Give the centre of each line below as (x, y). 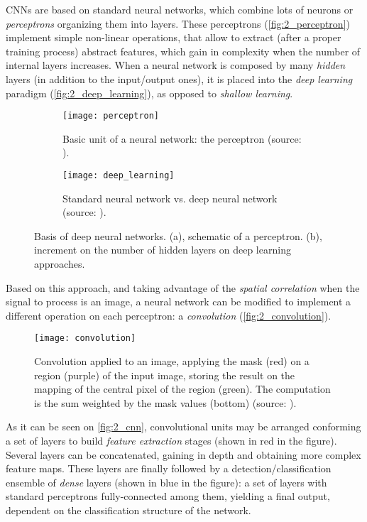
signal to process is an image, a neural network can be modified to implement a (179, 301)
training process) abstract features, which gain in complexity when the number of (183, 51)
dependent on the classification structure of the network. (128, 510)
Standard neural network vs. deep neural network (170, 198)
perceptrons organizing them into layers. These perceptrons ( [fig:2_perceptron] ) (178, 23)
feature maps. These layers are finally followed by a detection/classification (169, 468)
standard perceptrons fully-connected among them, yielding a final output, (168, 496)
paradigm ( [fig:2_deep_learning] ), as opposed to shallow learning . (149, 93)
